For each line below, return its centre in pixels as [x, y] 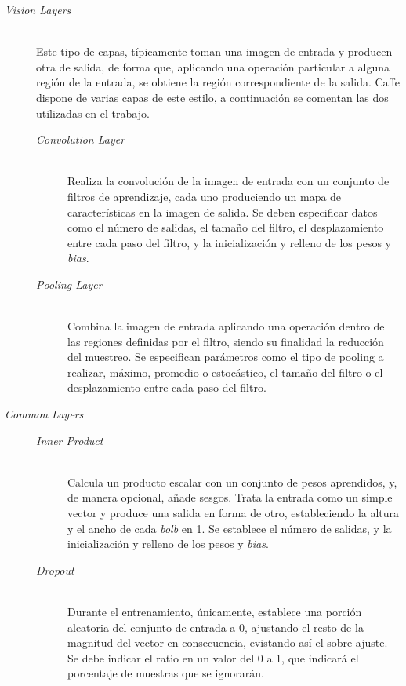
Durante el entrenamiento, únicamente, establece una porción [215, 611]
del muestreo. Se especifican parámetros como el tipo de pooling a [226, 357]
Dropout [55, 569]
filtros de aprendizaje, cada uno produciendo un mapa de [205, 196]
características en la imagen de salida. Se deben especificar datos [223, 212]
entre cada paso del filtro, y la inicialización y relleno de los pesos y [230, 242]
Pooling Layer [69, 284]
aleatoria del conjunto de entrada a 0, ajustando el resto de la [216, 627]
